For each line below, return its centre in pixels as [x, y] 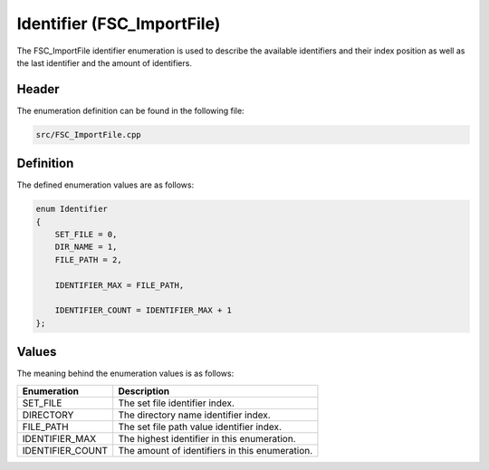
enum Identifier [72, 209]
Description [144, 391]
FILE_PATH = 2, [88, 259]
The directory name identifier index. [194, 415]
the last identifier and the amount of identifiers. [104, 62]
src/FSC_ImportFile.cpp [89, 134]
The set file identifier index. [177, 403]
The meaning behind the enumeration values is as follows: [125, 374]
